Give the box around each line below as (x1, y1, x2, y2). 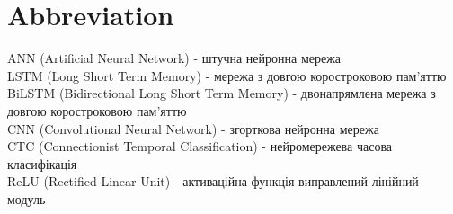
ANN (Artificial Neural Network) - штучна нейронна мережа (7, 49, 342, 67)
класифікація (7, 154, 77, 173)
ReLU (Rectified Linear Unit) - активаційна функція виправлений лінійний (7, 172, 419, 191)
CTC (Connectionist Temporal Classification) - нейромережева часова (7, 137, 393, 156)
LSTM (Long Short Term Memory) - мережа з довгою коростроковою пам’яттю (7, 66, 447, 85)
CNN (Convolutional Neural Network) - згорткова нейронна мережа (7, 119, 379, 138)
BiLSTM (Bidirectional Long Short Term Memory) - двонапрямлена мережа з (7, 84, 436, 103)
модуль (7, 189, 46, 208)
